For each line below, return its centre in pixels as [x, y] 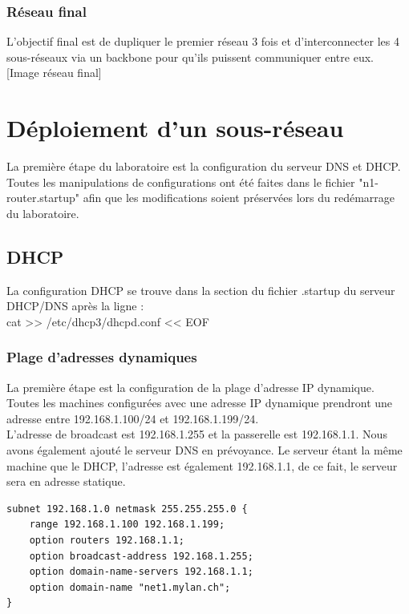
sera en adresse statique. [66, 481]
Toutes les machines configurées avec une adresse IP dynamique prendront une [200, 403]
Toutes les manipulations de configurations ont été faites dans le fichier [181, 182]
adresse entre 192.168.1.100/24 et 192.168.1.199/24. [133, 418]
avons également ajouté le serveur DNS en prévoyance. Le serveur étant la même [204, 450]
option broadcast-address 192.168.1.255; [141, 556]
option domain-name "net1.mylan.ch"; [130, 587]
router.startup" [43, 198]
